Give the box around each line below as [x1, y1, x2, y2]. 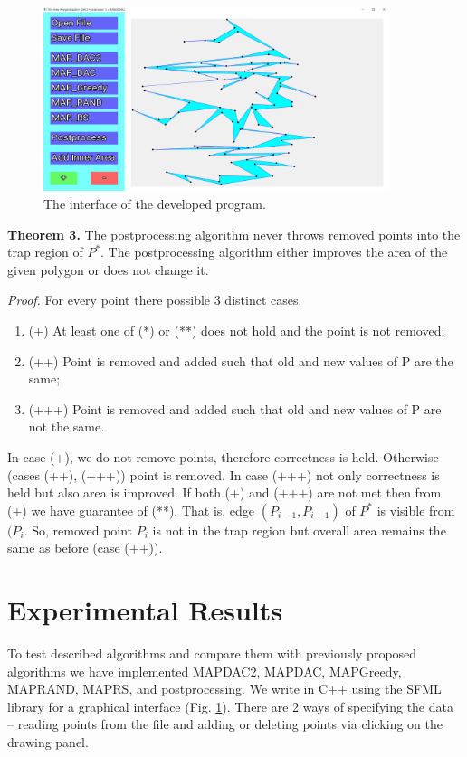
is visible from [376, 500, 455, 519]
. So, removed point [24, 520, 133, 539]
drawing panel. [7, 733, 89, 752]
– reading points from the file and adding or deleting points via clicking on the [7, 714, 443, 733]
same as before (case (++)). [7, 538, 163, 557]
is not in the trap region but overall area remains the [152, 520, 446, 539]
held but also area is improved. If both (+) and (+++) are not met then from [7, 483, 442, 502]
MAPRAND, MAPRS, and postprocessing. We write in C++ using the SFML [7, 679, 442, 698]
